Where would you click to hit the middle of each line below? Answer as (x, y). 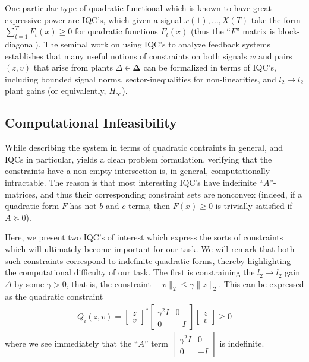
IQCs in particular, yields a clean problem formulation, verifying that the (138, 159)
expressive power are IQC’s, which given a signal (93, 19)
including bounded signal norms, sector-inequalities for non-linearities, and (141, 79)
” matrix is (256, 31)
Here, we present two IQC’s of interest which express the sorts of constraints (144, 237)
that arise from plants (73, 67)
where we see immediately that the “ (72, 343)
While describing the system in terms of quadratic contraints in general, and (144, 147)
